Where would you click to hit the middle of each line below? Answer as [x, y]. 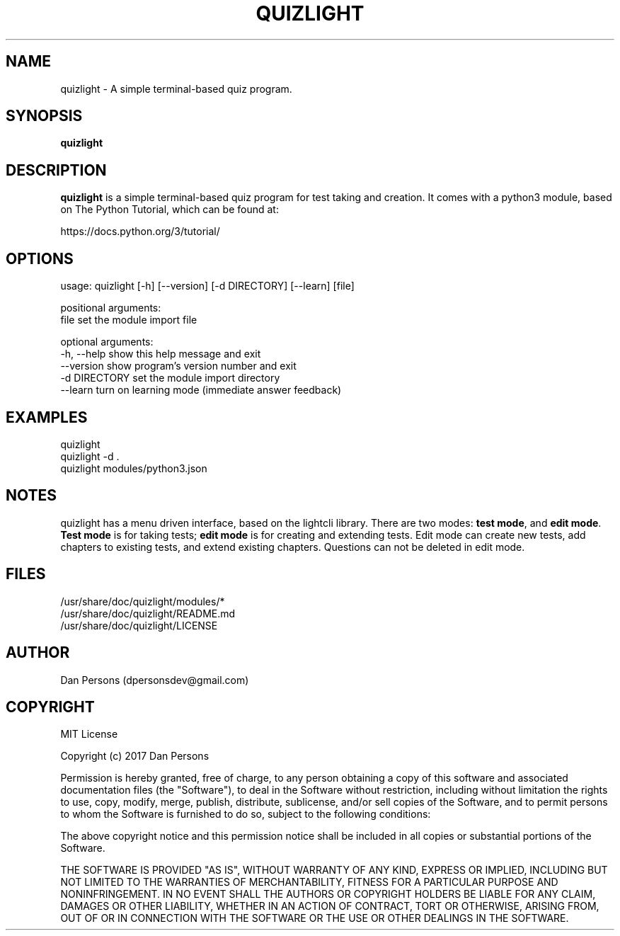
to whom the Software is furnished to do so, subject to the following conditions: [246, 814]
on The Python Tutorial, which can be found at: [170, 210]
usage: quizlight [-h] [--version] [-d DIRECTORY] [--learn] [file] [207, 286]
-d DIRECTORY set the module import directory [170, 378]
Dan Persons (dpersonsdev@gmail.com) [155, 680]
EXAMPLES [47, 417]
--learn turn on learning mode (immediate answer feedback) [201, 390]
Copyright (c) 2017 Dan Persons [135, 756]
